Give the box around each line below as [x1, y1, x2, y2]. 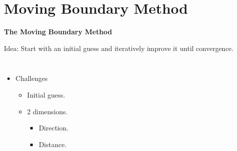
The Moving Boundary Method [4, 26, 112, 37]
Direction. [39, 123, 68, 133]
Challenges [15, 73, 48, 83]
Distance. [39, 139, 67, 149]
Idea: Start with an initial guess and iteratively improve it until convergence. [4, 43, 234, 53]
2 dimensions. [27, 106, 68, 116]
